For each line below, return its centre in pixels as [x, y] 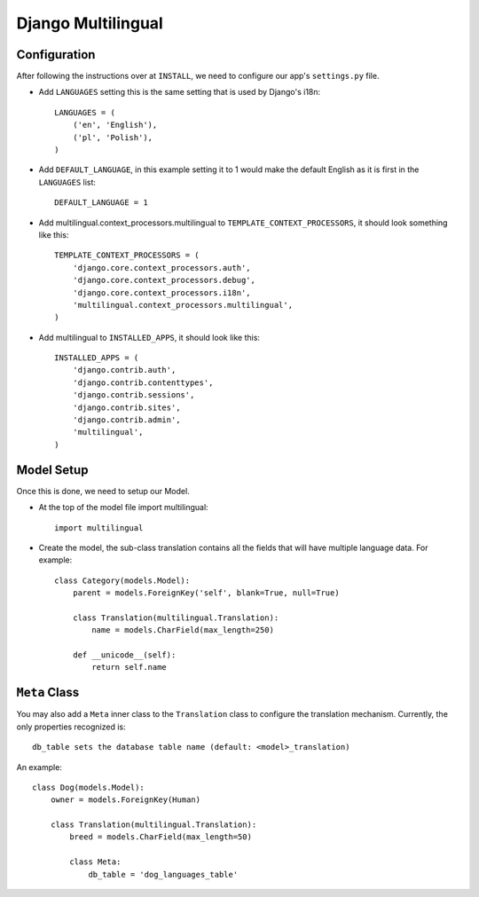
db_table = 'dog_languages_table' [163, 874]
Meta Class [48, 692]
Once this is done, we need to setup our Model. [103, 491]
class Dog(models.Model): [89, 787]
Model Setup [52, 470]
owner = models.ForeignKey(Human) [126, 800]
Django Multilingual [90, 23]
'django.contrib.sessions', [133, 395]
